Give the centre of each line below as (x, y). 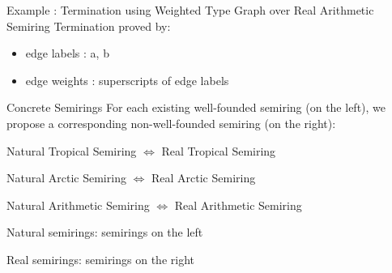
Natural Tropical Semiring (72, 150)
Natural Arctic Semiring (66, 178)
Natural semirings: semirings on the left (105, 232)
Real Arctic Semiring (203, 178)
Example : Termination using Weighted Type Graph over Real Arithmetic (190, 10)
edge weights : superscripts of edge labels (127, 80)
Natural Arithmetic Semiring (78, 205)
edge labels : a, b (67, 53)
